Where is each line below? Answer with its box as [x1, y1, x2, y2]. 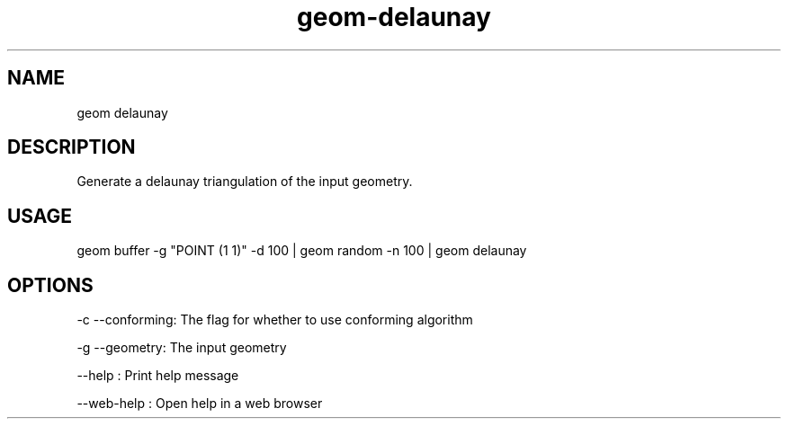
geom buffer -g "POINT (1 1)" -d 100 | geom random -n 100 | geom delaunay [76, 243, 527, 259]
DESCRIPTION [7, 136, 136, 159]
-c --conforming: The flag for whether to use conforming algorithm [76, 312, 473, 328]
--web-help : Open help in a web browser [76, 395, 323, 412]
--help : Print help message [76, 368, 239, 384]
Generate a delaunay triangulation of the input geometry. [76, 173, 413, 190]
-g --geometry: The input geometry [76, 340, 287, 356]
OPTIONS [7, 273, 94, 297]
